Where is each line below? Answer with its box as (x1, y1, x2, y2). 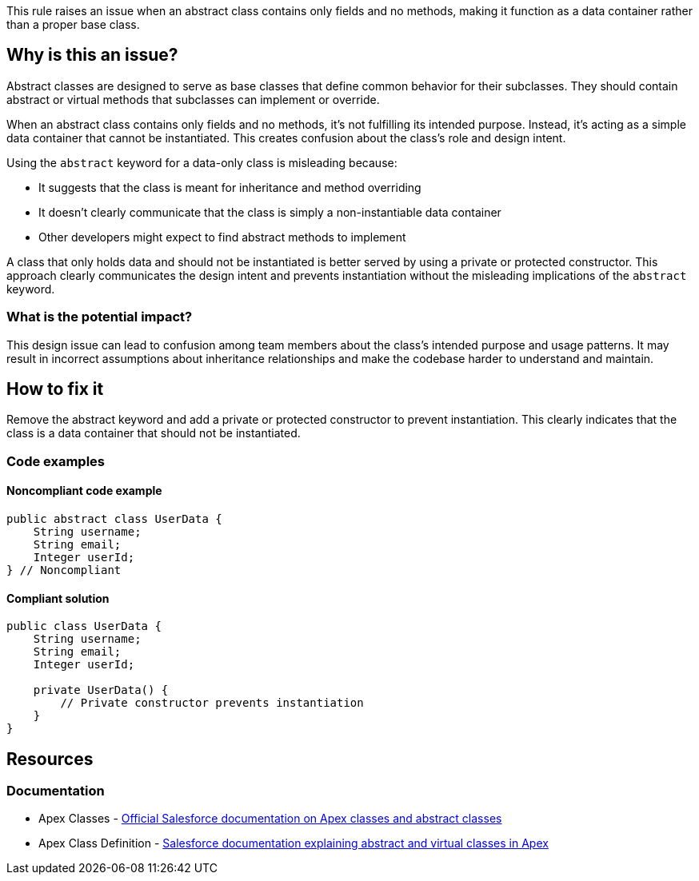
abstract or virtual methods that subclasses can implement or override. (6, 92, 380, 106)
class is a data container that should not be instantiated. (6, 426, 301, 440)
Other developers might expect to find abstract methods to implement (38, 229, 406, 244)
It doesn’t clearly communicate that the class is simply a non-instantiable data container (38, 205, 501, 219)
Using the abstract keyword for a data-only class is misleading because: (6, 155, 397, 169)
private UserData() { (33, 684, 169, 697)
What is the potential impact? (6, 309, 193, 325)
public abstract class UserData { (6, 512, 222, 526)
